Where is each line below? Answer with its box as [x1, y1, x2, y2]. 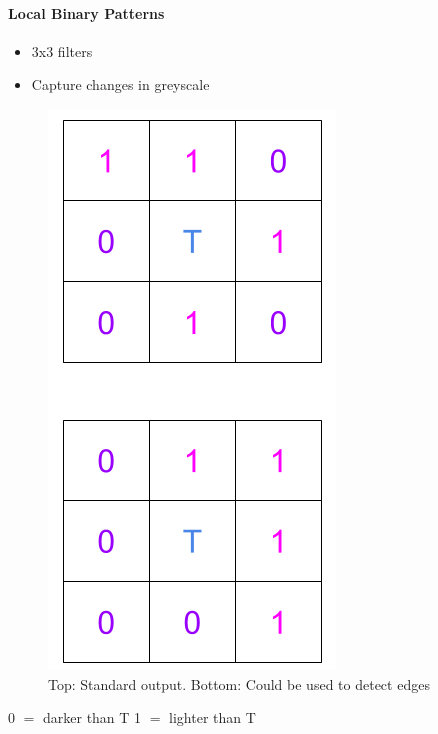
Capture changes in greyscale [31, 74, 210, 95]
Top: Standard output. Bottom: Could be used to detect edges [48, 673, 430, 694]
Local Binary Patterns [8, 2, 165, 23]
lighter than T [169, 707, 256, 728]
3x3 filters [31, 40, 93, 61]
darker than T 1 [42, 707, 142, 728]
